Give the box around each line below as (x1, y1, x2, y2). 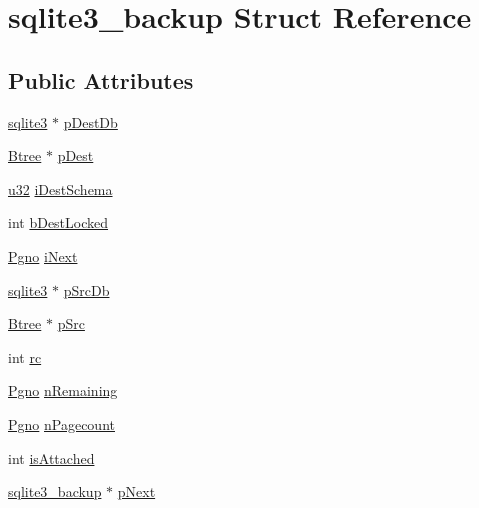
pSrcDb (63, 279, 110, 300)
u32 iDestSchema (8, 178, 113, 199)
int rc (8, 346, 42, 367)
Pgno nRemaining (8, 380, 118, 401)
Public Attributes (8, 64, 194, 95)
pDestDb (63, 111, 118, 132)
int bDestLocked (8, 212, 109, 233)
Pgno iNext (8, 245, 78, 266)
